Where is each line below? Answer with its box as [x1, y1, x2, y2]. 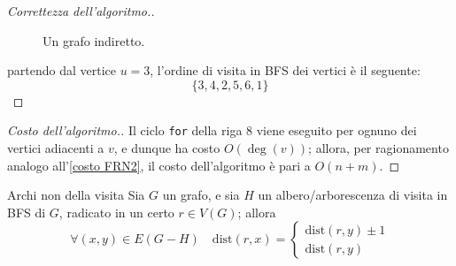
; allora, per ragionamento [308, 139, 449, 157]
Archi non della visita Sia [7, 186, 145, 204]
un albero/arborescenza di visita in [258, 186, 448, 204]
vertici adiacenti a [7, 139, 104, 157]
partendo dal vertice [7, 61, 116, 80]
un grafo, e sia [162, 186, 240, 204]
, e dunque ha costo [113, 139, 220, 157]
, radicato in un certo [58, 202, 174, 221]
